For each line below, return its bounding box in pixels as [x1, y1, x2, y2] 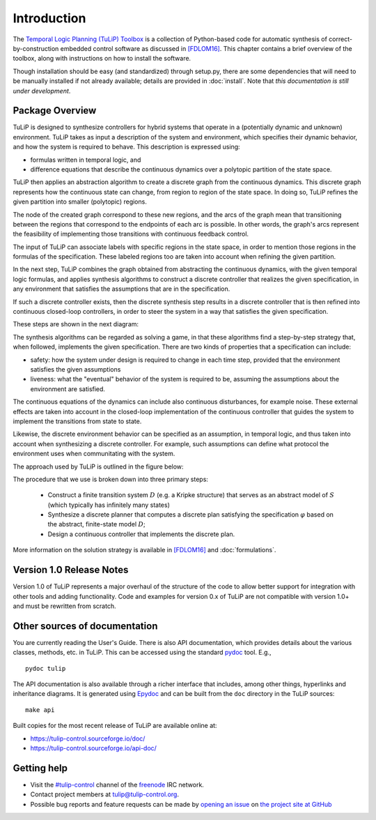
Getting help [13, 762, 68, 774]
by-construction [13, 44, 59, 52]
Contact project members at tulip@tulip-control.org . [30, 790, 179, 798]
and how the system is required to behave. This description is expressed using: [13, 143, 240, 151]
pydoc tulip [25, 665, 66, 672]
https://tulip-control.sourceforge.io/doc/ [30, 734, 146, 743]
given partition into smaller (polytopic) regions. [13, 197, 148, 206]
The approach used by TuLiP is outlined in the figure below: [13, 462, 184, 471]
